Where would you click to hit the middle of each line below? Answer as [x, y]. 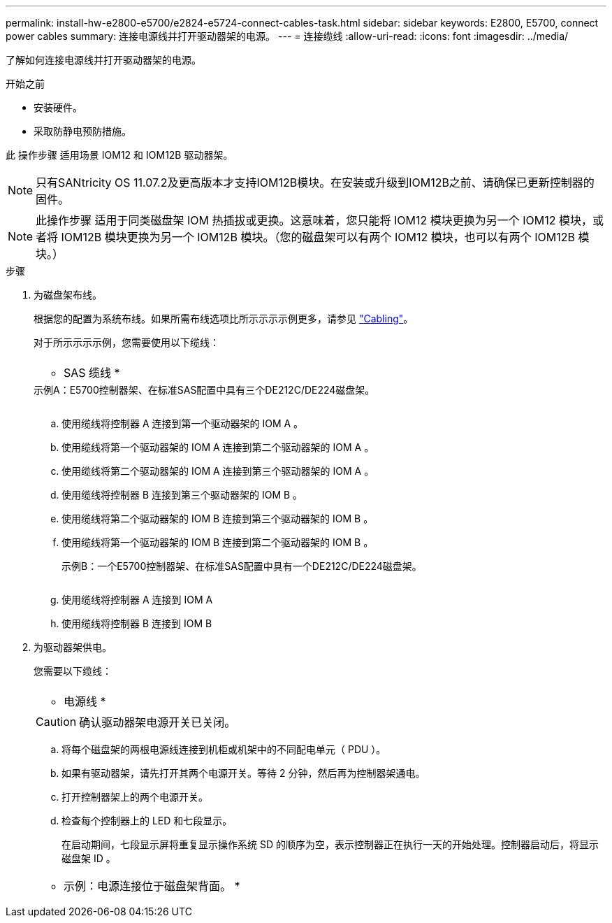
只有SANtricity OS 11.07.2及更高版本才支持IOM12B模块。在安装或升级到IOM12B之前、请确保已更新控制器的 [315, 183]
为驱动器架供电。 [73, 647]
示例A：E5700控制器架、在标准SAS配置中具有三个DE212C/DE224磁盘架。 [204, 390]
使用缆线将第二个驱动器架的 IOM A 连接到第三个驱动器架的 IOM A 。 [218, 471]
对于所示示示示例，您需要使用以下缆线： [126, 342]
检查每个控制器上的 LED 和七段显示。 [147, 821]
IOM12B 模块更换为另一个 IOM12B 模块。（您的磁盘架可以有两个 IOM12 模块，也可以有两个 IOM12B [318, 237]
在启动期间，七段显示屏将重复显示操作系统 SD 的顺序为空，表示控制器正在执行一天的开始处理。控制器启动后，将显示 [330, 844]
